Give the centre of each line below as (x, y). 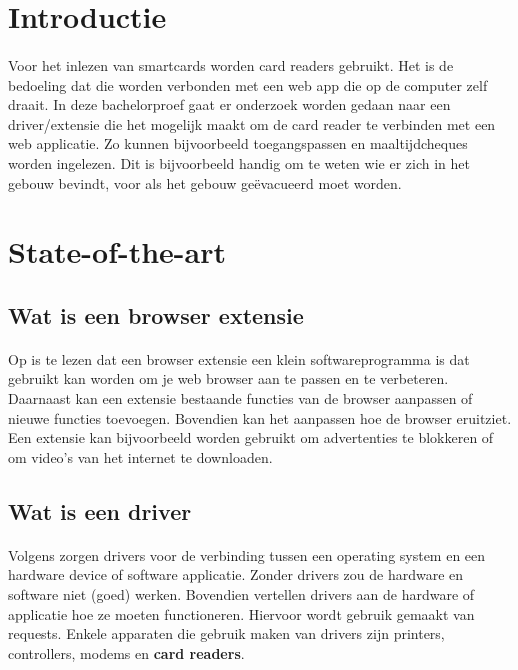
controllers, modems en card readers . (126, 652)
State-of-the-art (117, 251)
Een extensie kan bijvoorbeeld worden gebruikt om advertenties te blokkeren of (251, 437)
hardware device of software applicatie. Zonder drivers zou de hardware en (236, 574)
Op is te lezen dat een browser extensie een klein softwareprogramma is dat (239, 358)
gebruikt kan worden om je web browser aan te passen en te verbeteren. (228, 378)
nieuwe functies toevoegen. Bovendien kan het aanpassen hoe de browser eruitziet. (260, 417)
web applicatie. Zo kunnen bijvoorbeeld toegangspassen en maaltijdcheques (238, 143)
